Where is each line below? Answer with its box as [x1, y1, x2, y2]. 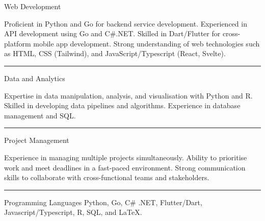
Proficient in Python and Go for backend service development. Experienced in [4, 18, 247, 29]
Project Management [4, 135, 69, 145]
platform [4, 38, 31, 48]
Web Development [4, 1, 61, 11]
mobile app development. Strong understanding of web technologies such [33, 38, 260, 48]
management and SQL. [4, 110, 76, 120]
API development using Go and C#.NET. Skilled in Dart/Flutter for [4, 28, 221, 39]
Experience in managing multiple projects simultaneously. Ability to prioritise [4, 152, 247, 162]
